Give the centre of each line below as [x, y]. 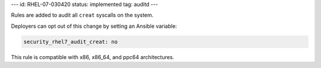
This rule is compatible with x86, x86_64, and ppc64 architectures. [93, 57]
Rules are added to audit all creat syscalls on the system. [82, 15]
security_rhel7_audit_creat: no [71, 42]
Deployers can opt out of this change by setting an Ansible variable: [94, 26]
